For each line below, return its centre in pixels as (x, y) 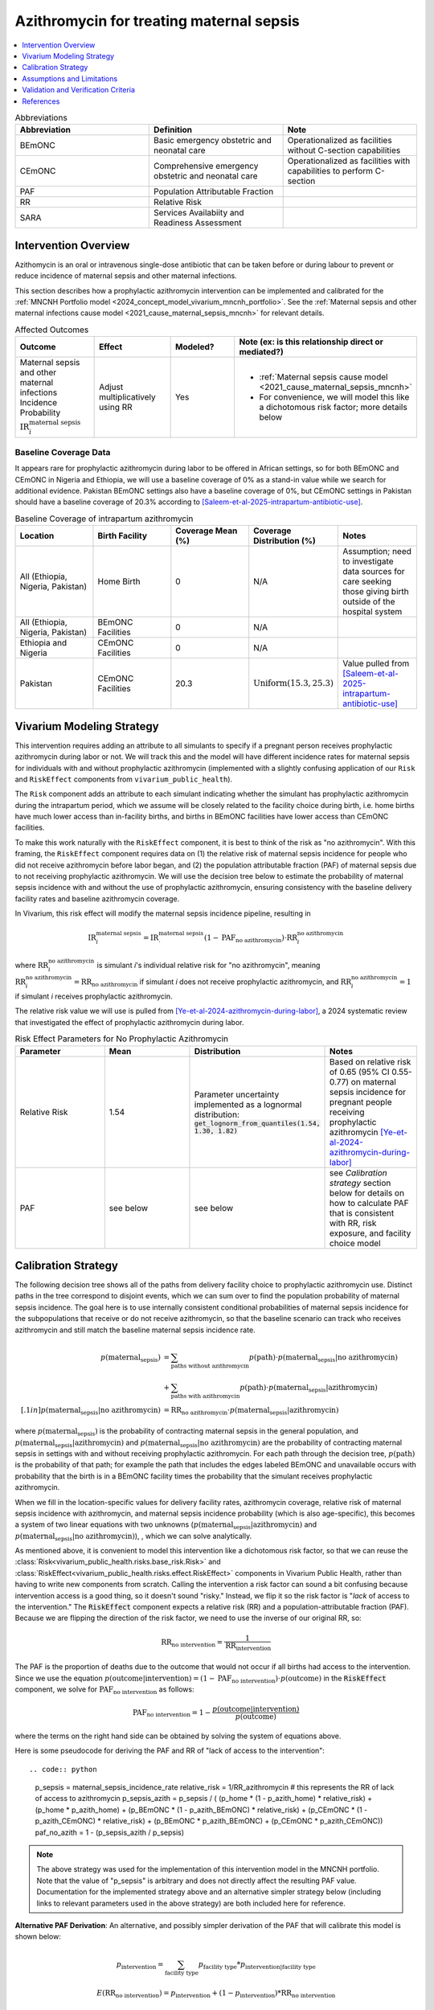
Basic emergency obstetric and (213, 141)
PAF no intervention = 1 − (172, 1713)
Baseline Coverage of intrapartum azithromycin (104, 519)
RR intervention (248, 1647)
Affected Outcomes (52, 330)
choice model (355, 1243)
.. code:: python (63, 1769)
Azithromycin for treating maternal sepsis (158, 21)
